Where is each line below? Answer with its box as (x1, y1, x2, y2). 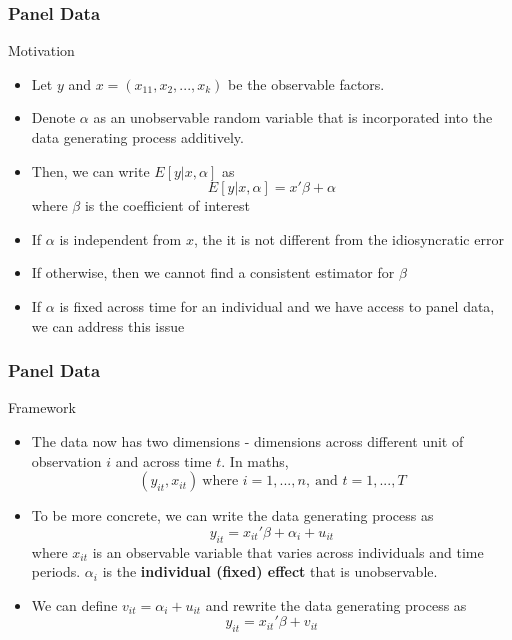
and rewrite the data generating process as (205, 594, 467, 615)
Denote (31, 107, 76, 128)
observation (31, 450, 102, 471)
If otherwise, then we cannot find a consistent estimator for (31, 262, 395, 283)
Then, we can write (31, 160, 150, 181)
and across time (115, 450, 212, 471)
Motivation (8, 40, 75, 61)
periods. (31, 561, 81, 582)
